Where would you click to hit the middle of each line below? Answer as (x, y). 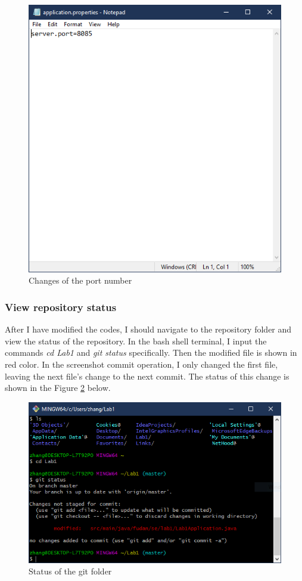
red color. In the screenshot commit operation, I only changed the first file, (141, 364)
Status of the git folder (70, 571)
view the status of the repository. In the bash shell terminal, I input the (136, 341)
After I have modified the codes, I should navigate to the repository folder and (148, 329)
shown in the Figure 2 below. (58, 388)
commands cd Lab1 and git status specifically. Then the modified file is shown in (151, 352)
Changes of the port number (80, 280)
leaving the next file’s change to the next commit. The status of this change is (147, 376)
